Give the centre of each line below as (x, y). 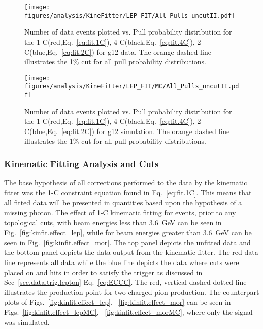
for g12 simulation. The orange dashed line (163, 131)
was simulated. (27, 322)
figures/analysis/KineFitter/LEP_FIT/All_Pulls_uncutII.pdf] (130, 15)
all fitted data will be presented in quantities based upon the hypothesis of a (123, 202)
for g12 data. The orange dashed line (154, 52)
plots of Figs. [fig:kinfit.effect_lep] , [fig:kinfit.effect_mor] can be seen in (118, 302)
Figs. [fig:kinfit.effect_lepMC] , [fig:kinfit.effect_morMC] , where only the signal (128, 311)
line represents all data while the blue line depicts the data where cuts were (122, 262)
